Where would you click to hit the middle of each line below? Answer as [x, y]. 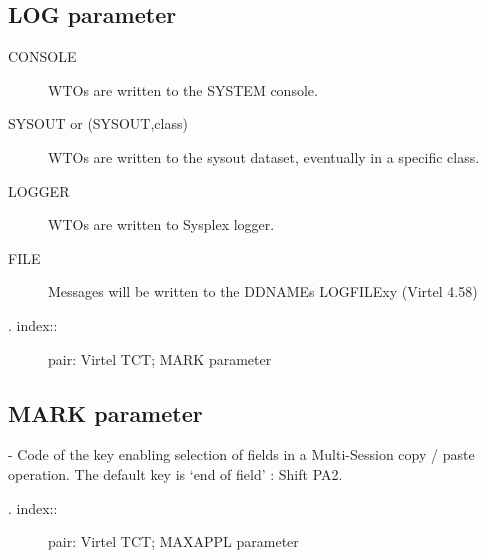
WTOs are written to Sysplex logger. [161, 224]
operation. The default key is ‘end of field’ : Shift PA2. [175, 473]
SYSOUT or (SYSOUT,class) [98, 123]
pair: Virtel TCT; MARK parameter [160, 358]
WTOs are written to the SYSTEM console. [183, 89]
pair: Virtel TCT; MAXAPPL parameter [173, 541]
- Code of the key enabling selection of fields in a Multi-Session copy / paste [241, 454]
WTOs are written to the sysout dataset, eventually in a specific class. [264, 156]
